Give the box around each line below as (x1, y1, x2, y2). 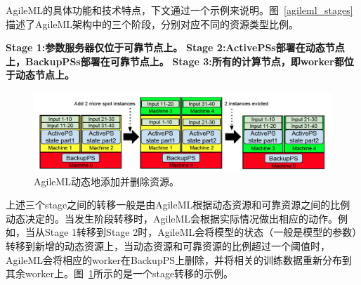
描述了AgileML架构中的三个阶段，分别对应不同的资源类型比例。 (6, 16, 299, 31)
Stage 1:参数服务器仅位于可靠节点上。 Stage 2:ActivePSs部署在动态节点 (6, 40, 345, 55)
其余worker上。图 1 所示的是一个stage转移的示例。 (6, 266, 234, 281)
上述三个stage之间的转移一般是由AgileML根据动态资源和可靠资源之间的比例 (6, 197, 350, 212)
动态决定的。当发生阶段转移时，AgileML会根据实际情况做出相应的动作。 (6, 211, 339, 225)
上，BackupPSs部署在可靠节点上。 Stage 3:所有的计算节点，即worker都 (6, 53, 344, 68)
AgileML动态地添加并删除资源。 (34, 173, 180, 188)
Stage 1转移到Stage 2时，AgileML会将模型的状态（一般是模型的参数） (44, 225, 357, 239)
